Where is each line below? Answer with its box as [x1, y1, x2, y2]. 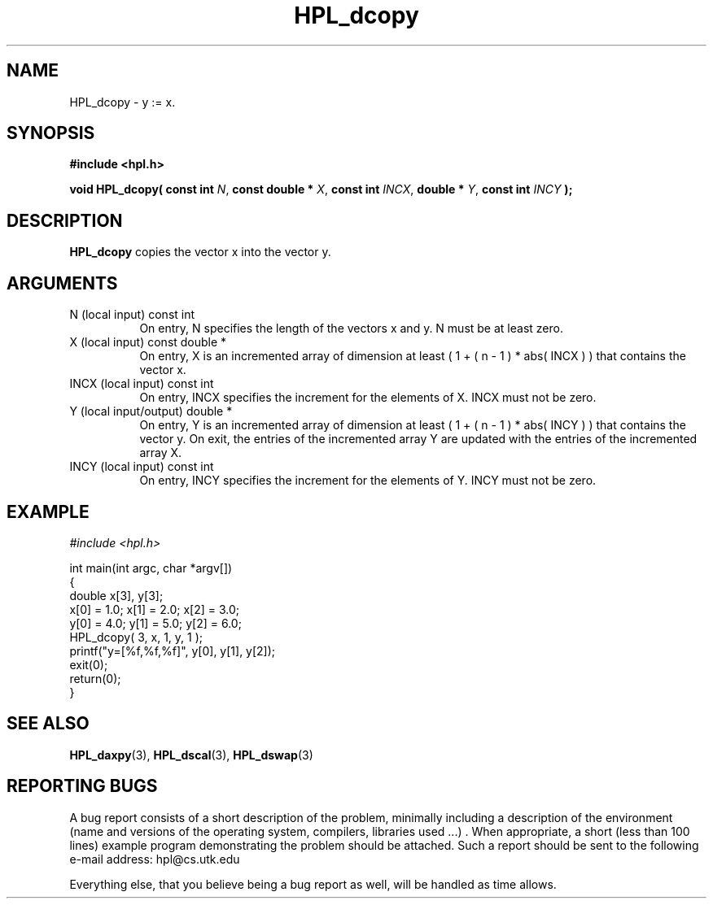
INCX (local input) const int [69, 376, 214, 391]
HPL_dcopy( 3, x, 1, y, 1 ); [69, 629, 203, 644]
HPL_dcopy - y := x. [69, 94, 176, 109]
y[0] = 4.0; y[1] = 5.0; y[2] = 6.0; [69, 616, 242, 630]
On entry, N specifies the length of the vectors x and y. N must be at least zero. [139, 321, 563, 336]
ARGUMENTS [7, 272, 118, 294]
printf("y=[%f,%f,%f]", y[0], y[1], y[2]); [69, 643, 276, 658]
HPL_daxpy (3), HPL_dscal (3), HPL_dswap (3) [69, 747, 313, 762]
